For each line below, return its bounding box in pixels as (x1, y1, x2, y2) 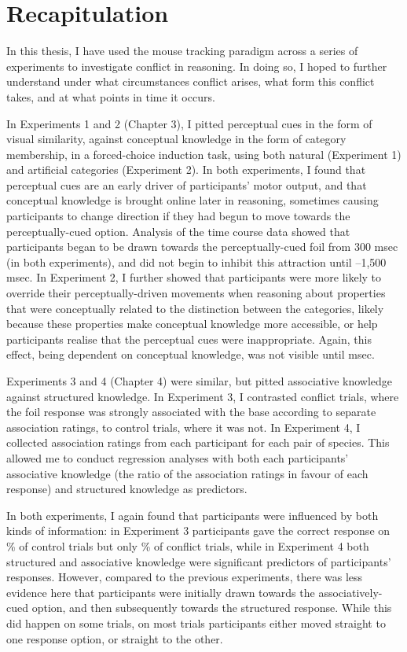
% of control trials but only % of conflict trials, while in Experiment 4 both (6, 537, 369, 554)
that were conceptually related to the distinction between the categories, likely (6, 300, 384, 316)
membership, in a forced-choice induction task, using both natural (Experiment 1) (6, 146, 401, 162)
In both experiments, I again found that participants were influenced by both (6, 506, 379, 523)
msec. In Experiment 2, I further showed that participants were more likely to (6, 269, 382, 285)
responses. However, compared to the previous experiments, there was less (6, 569, 363, 585)
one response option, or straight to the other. (6, 630, 223, 646)
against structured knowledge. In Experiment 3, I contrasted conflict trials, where (6, 388, 399, 404)
